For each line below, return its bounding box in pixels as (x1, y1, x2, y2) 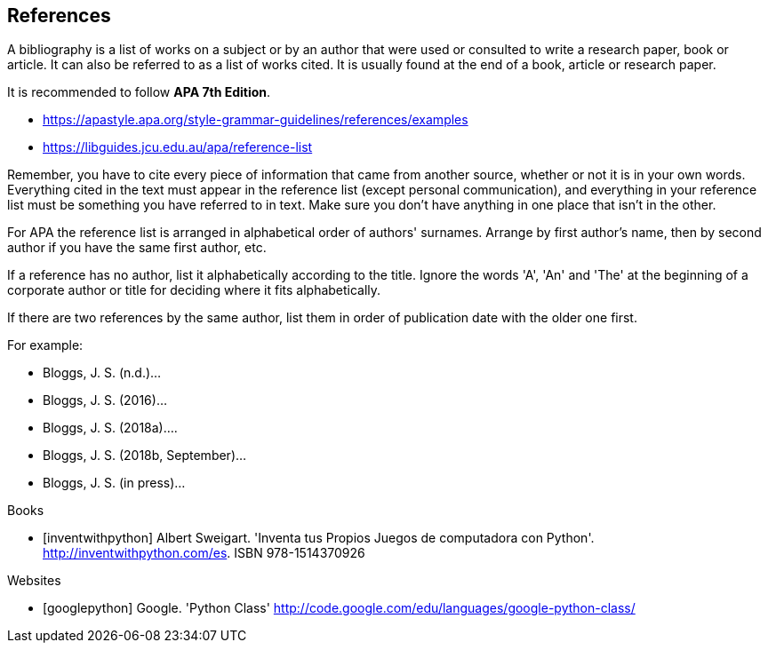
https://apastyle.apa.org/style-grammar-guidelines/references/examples (43, 112, 468, 128)
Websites (7, 573, 61, 589)
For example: (7, 337, 84, 353)
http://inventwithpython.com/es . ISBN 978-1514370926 (43, 545, 365, 561)
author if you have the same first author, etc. (7, 240, 267, 256)
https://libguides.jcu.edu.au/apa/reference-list (43, 139, 313, 155)
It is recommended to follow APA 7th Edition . (7, 84, 271, 100)
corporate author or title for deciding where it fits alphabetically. (7, 282, 381, 298)
